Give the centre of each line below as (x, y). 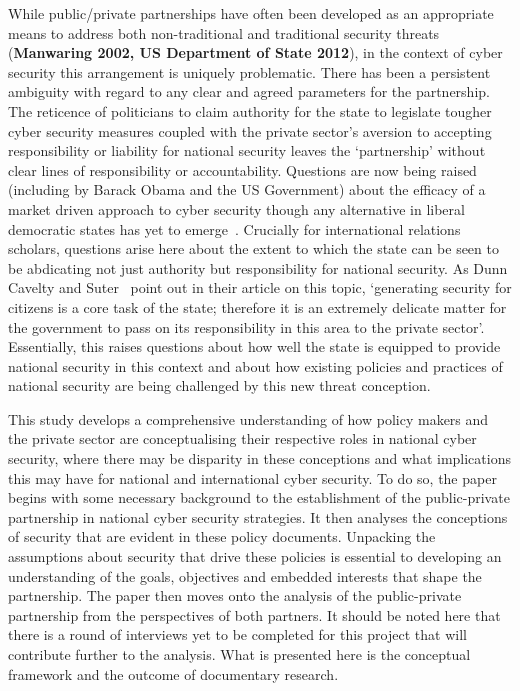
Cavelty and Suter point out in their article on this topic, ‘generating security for (260, 287)
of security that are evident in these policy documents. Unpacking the (222, 536)
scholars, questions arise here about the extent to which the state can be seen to (253, 248)
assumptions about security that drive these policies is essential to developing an (255, 556)
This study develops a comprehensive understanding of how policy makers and (248, 418)
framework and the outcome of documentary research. (173, 673)
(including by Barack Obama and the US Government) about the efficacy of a (247, 189)
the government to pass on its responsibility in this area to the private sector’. (246, 326)
